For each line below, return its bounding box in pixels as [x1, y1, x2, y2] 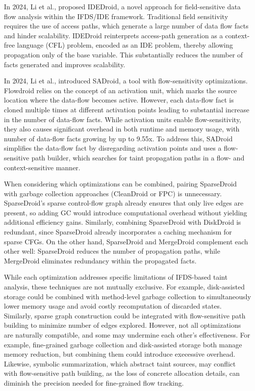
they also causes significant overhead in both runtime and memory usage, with [4, 124, 240, 134]
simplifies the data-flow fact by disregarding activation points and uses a [4, 143, 222, 153]
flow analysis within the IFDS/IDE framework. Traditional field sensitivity [4, 11, 229, 21]
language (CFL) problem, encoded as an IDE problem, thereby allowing [17, 40, 233, 50]
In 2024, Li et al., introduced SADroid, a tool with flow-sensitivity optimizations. [4, 76, 248, 86]
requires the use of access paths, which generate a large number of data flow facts [4, 21, 249, 31]
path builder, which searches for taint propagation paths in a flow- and [31, 152, 245, 162]
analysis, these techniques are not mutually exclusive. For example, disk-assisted [4, 282, 245, 292]
